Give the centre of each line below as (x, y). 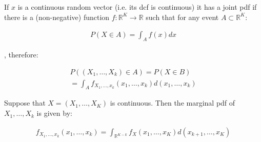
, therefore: (21, 55)
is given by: (54, 113)
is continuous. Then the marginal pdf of (173, 103)
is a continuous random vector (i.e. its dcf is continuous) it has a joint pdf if (137, 7)
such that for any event (182, 17)
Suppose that (25, 103)
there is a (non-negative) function (57, 17)
